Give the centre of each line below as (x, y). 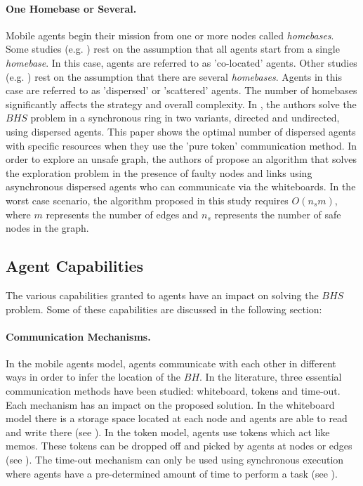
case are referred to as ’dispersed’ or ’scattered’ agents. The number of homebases (181, 90)
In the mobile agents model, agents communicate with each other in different (171, 363)
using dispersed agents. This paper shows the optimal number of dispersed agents (181, 131)
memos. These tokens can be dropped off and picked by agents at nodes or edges (179, 446)
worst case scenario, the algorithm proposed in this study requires (147, 200)
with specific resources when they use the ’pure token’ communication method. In (181, 145)
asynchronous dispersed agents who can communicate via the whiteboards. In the (181, 186)
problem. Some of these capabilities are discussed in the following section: (164, 309)
